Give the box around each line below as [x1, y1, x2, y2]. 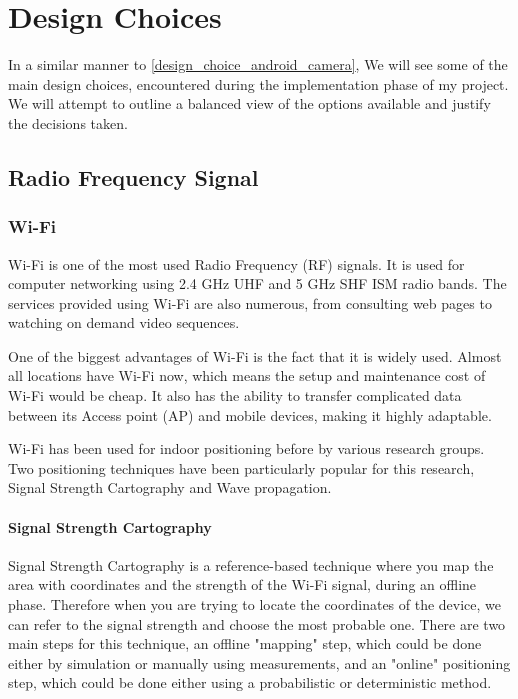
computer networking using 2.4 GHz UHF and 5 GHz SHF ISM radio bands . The [8, 273, 507, 294]
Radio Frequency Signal [8, 161, 259, 192]
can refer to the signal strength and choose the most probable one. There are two [8, 613, 506, 634]
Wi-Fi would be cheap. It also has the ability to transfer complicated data [8, 385, 462, 406]
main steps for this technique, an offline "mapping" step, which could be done [8, 633, 482, 654]
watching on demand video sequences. [8, 312, 240, 333]
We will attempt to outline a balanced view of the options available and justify [8, 93, 491, 114]
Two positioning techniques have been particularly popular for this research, [8, 457, 475, 478]
